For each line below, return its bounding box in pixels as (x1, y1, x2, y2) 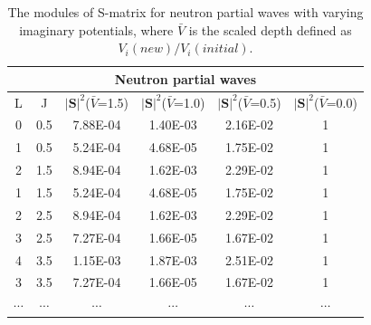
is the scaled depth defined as (188, 20, 352, 39)
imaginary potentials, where (19, 20, 174, 39)
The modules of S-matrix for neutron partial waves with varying (7, 3, 364, 21)
